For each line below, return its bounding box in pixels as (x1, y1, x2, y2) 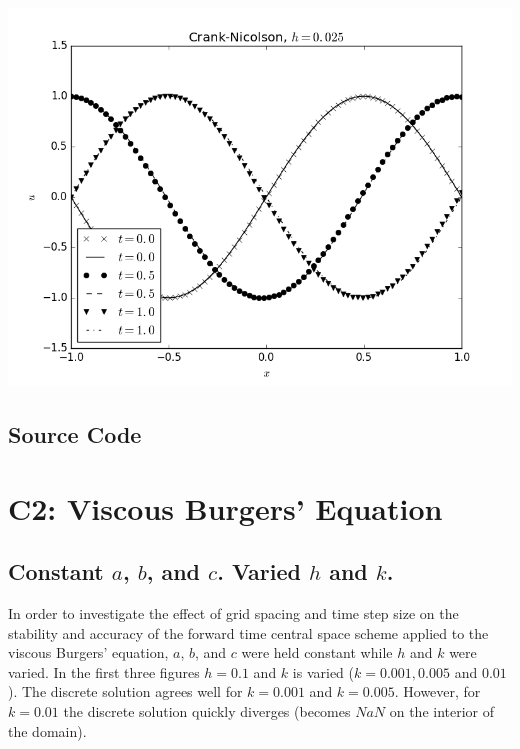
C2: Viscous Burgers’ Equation (8, 487, 443, 528)
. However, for (394, 681, 481, 702)
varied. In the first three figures (8, 661, 200, 682)
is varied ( (292, 661, 354, 682)
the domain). (8, 720, 87, 741)
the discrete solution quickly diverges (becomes (63, 700, 351, 721)
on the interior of (389, 700, 495, 721)
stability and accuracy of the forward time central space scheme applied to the (8, 622, 489, 643)
